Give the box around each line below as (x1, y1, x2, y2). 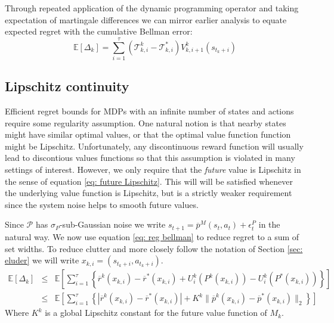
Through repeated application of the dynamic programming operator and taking (5, 2, 299, 14)
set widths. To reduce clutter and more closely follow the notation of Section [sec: (5, 242, 303, 254)
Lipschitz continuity (5, 77, 129, 95)
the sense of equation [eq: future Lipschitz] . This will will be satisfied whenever (5, 175, 293, 187)
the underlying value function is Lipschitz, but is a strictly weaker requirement (5, 187, 292, 199)
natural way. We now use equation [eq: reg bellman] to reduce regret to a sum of (5, 230, 299, 243)
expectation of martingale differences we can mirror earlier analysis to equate (5, 13, 287, 26)
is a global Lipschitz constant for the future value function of (45, 306, 267, 319)
